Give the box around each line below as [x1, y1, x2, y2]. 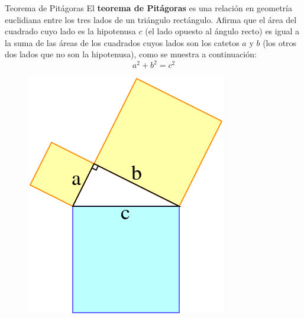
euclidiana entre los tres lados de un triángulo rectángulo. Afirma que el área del [5, 13, 297, 25]
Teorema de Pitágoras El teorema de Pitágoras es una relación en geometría [5, 2, 292, 14]
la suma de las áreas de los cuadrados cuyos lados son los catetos [5, 36, 240, 48]
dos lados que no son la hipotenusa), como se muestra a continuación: [5, 48, 257, 60]
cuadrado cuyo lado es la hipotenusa [5, 25, 136, 37]
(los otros [263, 36, 297, 48]
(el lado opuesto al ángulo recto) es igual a [145, 25, 300, 37]
